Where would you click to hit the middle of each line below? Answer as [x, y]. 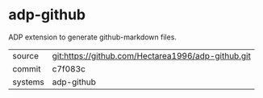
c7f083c [69, 68]
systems [28, 82]
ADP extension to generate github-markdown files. [93, 37]
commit [27, 68]
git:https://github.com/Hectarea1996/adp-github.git [152, 55]
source [25, 55]
